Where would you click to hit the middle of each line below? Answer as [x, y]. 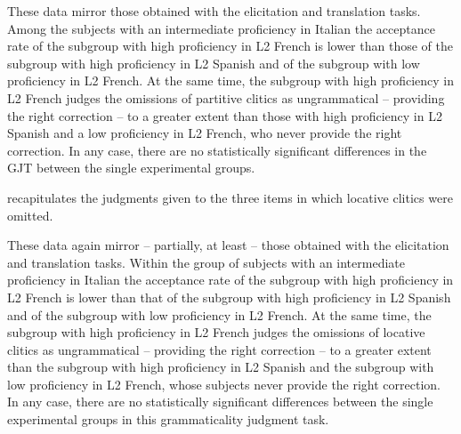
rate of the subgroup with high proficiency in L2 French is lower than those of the [230, 46]
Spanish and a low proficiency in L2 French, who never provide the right [205, 133]
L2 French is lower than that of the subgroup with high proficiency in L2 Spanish [229, 297]
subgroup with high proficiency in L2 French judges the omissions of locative [216, 332]
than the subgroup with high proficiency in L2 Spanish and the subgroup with [221, 367]
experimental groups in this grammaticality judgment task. [168, 419]
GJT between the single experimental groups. [131, 168]
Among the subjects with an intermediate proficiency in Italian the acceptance [221, 28]
